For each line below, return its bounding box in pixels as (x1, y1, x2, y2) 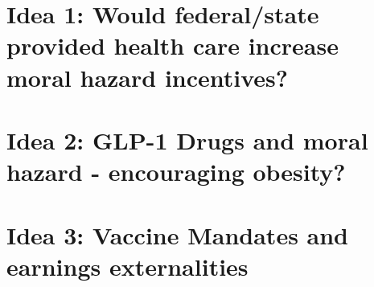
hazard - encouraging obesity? (6, 155, 346, 188)
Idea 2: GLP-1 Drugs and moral (6, 123, 368, 156)
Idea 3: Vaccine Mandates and (6, 218, 349, 251)
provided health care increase (6, 29, 339, 62)
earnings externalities (6, 249, 249, 282)
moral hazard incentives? (6, 60, 289, 93)
